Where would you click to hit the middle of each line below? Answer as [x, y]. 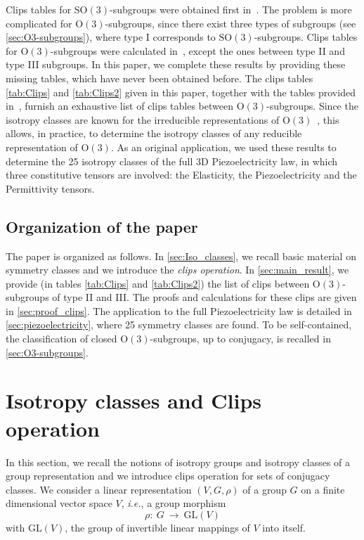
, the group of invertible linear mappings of [157, 527]
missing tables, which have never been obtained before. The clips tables [160, 78]
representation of [42, 147]
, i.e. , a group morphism [174, 503]
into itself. [284, 527]
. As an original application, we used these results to [223, 147]
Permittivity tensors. [50, 188]
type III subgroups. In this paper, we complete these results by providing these [176, 64]
